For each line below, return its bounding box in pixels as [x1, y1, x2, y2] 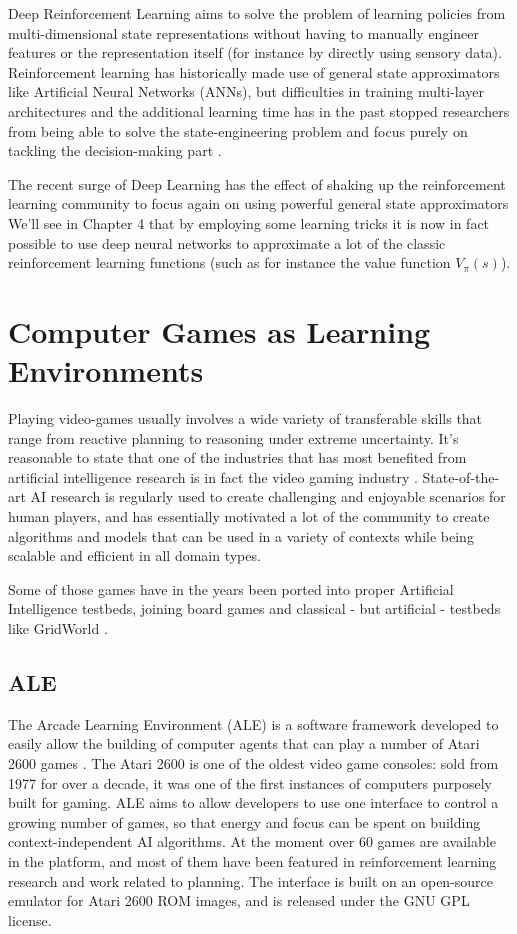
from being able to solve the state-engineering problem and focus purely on [8, 120, 468, 141]
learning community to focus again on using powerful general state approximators [8, 193, 509, 214]
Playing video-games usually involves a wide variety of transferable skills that [8, 408, 483, 429]
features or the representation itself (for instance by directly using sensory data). [8, 42, 502, 63]
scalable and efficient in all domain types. [8, 545, 261, 566]
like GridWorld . [8, 617, 108, 638]
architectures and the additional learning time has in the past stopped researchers [8, 100, 510, 121]
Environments [8, 350, 204, 391]
